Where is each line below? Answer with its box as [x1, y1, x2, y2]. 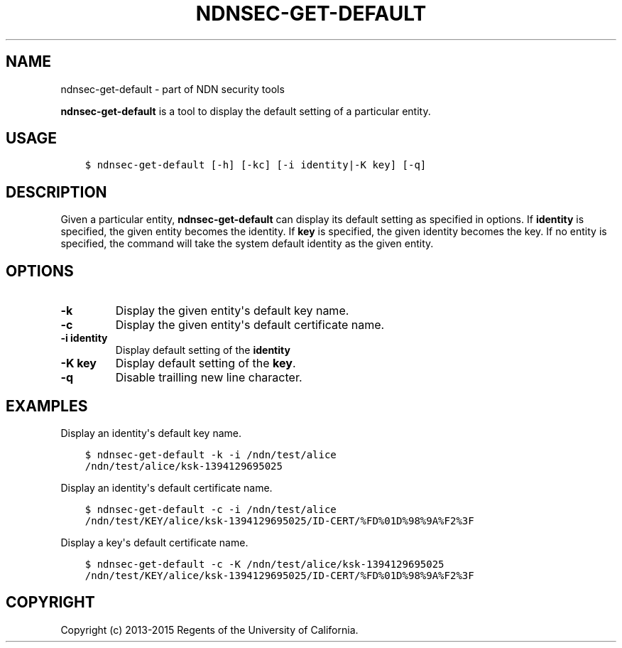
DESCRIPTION [6, 183, 107, 201]
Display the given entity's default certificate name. [115, 318, 385, 333]
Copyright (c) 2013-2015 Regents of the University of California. [60, 623, 359, 636]
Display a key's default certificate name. [60, 536, 249, 549]
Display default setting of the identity [115, 344, 290, 357]
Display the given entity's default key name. [115, 303, 349, 318]
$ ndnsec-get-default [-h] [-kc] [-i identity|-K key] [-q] [84, 159, 427, 171]
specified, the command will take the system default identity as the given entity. [60, 237, 434, 250]
